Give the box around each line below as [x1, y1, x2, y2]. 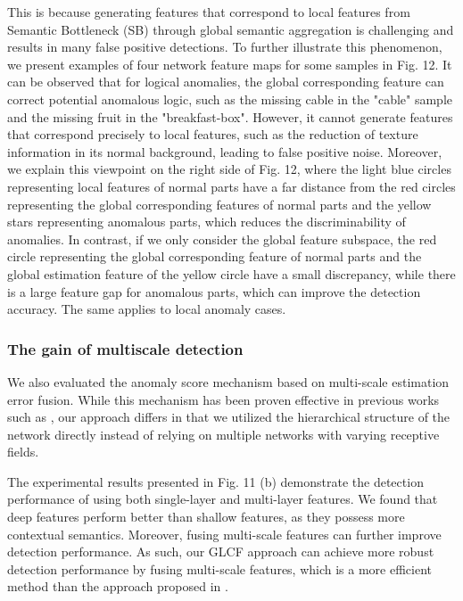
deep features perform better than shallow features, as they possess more [7, 507, 405, 526]
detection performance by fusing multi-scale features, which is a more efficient [7, 559, 433, 578]
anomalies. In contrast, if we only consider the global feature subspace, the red [7, 229, 437, 248]
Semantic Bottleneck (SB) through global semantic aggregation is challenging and [7, 20, 454, 38]
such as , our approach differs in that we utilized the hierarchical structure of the [7, 408, 451, 426]
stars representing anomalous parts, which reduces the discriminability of [7, 212, 406, 231]
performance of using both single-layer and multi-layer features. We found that [7, 490, 438, 508]
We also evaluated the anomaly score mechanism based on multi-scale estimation [7, 372, 450, 391]
